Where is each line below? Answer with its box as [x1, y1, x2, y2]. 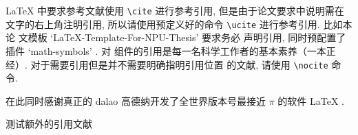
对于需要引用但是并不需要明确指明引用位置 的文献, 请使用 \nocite [30, 57, 328, 71]
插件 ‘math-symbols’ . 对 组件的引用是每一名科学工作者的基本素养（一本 [6, 43, 326, 58]
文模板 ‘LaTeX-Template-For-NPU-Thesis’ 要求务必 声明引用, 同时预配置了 [18, 30, 346, 45]
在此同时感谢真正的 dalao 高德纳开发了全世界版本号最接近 [6, 93, 266, 108]
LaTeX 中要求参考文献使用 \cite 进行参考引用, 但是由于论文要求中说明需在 [6, 3, 344, 17]
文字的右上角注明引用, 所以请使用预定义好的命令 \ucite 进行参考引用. [6, 16, 320, 31]
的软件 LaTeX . [277, 93, 344, 108]
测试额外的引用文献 [6, 116, 92, 131]
